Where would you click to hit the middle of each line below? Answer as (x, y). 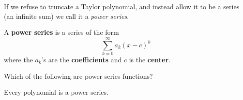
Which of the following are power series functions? (78, 76)
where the (18, 59)
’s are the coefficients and (82, 59)
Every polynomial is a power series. (56, 92)
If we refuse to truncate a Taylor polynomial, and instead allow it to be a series (122, 6)
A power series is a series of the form (61, 32)
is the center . (150, 59)
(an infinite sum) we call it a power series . (67, 16)
